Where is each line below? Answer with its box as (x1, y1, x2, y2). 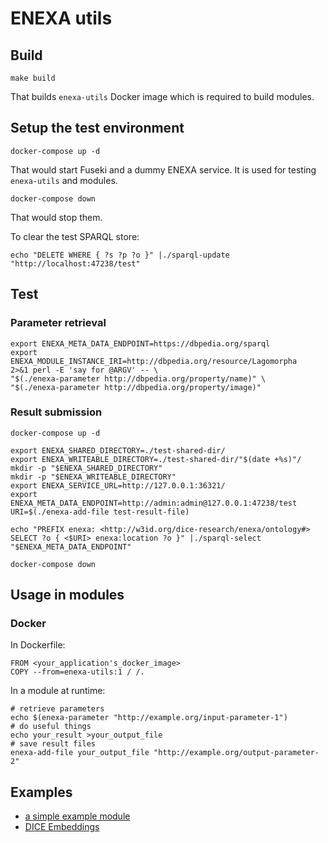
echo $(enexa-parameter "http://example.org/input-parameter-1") (10, 713, 288, 723)
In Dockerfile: (10, 639, 66, 651)
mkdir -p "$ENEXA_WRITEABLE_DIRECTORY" (10, 472, 177, 482)
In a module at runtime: (10, 685, 106, 697)
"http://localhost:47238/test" (10, 258, 141, 269)
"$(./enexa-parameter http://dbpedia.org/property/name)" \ (10, 373, 267, 384)
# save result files (10, 739, 97, 749)
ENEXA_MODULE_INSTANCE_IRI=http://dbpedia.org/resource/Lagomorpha (10, 356, 298, 366)
